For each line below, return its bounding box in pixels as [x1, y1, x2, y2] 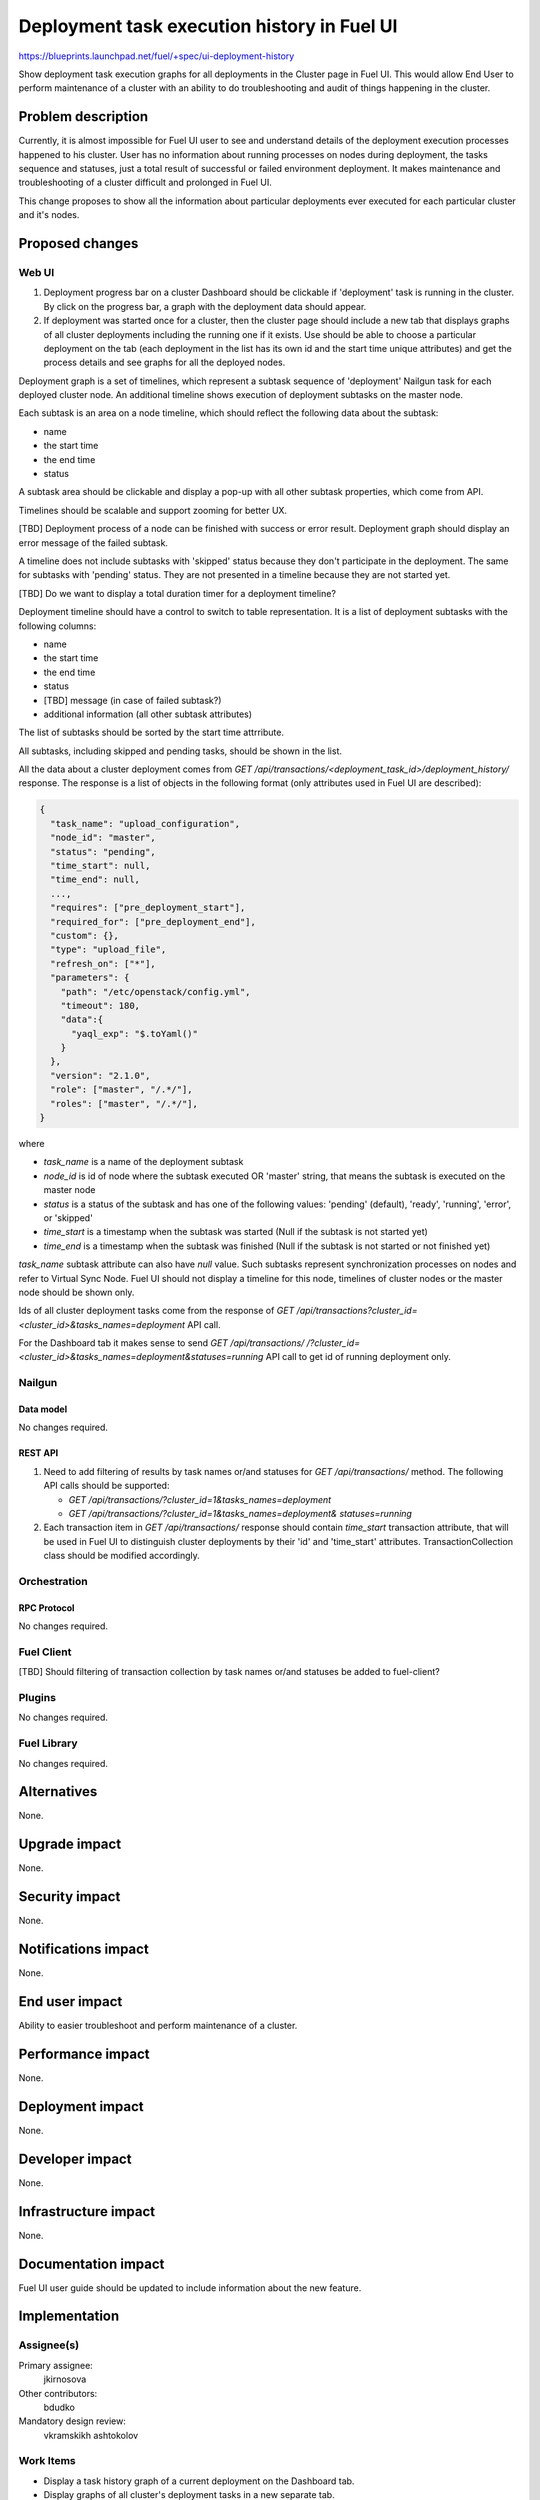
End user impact [18, 1993, 123, 2010]
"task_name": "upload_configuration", [50, 818, 240, 829]
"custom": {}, [50, 930, 120, 941]
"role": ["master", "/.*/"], [50, 1084, 194, 1095]
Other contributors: [18, 2387, 98, 2399]
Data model [18, 1403, 68, 1415]
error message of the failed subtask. [18, 536, 169, 549]
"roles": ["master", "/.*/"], [50, 1098, 199, 1109]
